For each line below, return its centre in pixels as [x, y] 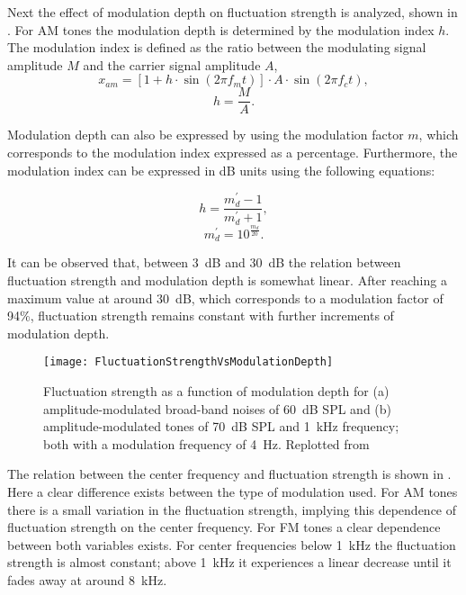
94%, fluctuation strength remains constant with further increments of [201, 316]
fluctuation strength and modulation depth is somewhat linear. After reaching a [227, 279]
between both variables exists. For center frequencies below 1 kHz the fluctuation [232, 544]
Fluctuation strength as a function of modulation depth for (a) [216, 391]
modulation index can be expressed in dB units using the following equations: [221, 170]
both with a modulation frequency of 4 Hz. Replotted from [206, 443]
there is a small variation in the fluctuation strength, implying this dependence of [232, 509]
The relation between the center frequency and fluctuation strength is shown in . [229, 474]
